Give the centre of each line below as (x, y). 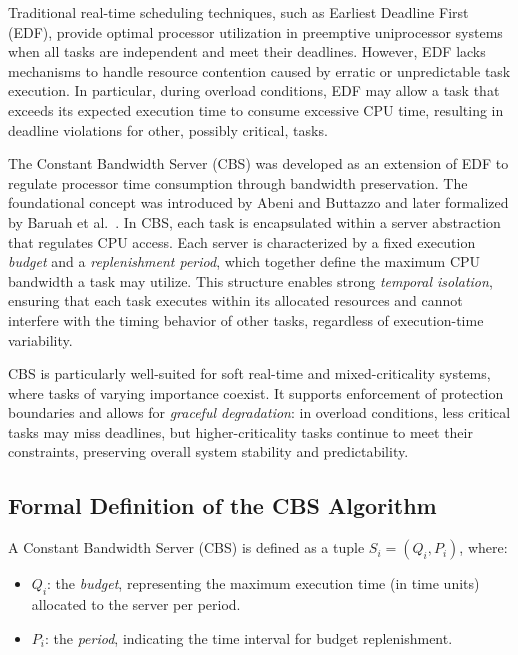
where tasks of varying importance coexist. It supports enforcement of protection (256, 392)
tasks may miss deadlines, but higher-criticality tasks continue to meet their (240, 431)
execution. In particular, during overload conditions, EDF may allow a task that (254, 90)
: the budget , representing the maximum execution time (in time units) (263, 583)
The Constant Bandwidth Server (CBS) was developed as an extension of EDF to (258, 163)
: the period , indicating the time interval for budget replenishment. (248, 637)
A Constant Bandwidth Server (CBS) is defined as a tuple (186, 547)
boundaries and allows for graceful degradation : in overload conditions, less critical (259, 412)
